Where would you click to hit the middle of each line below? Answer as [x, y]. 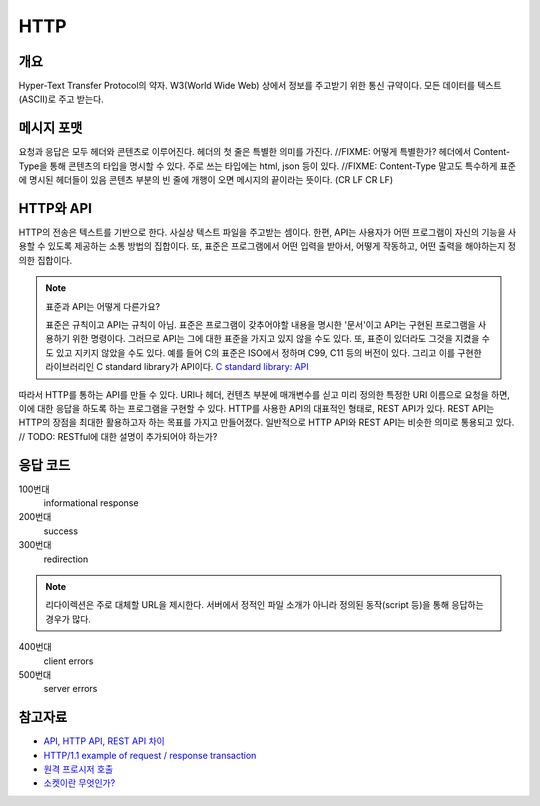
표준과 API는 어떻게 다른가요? [103, 306]
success [61, 531]
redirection [66, 559]
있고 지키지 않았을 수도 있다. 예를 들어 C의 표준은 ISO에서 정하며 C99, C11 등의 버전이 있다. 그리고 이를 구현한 [268, 352]
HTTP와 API [55, 208]
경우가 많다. [68, 619]
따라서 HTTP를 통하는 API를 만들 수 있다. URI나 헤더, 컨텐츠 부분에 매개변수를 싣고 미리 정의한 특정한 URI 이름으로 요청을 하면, [264, 394]
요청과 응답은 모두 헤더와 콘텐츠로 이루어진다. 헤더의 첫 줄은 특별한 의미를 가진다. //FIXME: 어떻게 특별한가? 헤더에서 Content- [264, 152]
